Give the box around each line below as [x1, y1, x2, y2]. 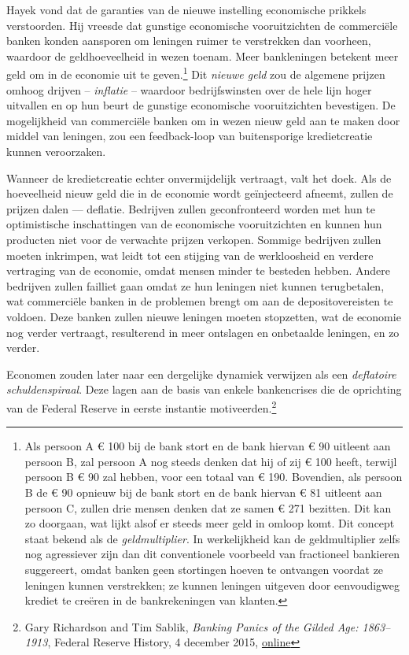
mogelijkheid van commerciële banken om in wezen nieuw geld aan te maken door [6, 112, 400, 128]
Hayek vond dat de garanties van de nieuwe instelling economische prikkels [6, 2, 367, 17]
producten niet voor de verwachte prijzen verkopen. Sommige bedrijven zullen [6, 231, 381, 247]
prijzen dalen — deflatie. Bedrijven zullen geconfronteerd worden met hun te [6, 200, 376, 216]
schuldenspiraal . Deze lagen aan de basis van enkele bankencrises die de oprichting [6, 381, 402, 398]
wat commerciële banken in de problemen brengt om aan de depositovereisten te [6, 293, 393, 309]
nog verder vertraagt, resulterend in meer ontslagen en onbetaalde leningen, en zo [6, 324, 400, 340]
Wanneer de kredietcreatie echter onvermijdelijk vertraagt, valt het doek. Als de [6, 169, 392, 186]
